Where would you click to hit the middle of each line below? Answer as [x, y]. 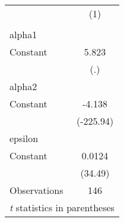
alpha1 [23, 34]
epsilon [24, 138]
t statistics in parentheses [62, 207]
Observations [36, 190]
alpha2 [23, 86]
